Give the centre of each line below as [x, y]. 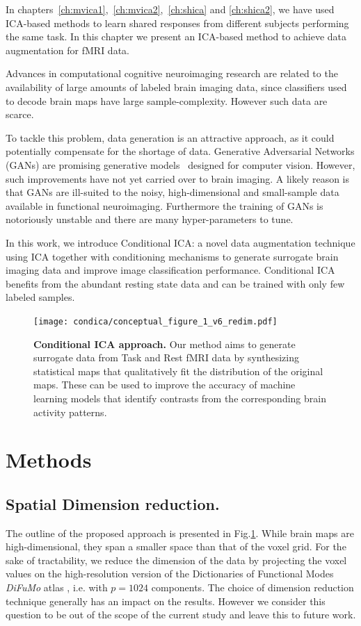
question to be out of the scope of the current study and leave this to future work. [181, 615]
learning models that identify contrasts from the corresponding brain [180, 398]
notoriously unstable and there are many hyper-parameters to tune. [150, 219]
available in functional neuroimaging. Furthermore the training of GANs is [165, 205]
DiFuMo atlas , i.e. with [57, 587]
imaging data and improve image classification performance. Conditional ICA [170, 270]
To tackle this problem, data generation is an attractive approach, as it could [170, 137]
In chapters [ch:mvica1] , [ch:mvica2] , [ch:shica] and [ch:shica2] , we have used [170, 9]
